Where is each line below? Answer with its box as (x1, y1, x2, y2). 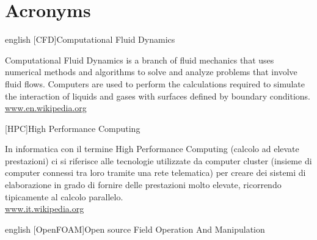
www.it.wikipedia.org (5, 202, 84, 215)
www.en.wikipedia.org (5, 101, 87, 114)
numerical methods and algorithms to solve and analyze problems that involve (5, 65, 297, 78)
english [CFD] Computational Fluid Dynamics (5, 33, 175, 46)
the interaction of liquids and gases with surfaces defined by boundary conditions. (5, 89, 310, 102)
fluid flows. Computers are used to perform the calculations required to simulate (5, 77, 305, 90)
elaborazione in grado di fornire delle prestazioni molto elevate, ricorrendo (5, 178, 282, 191)
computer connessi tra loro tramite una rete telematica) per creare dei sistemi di (5, 166, 306, 179)
